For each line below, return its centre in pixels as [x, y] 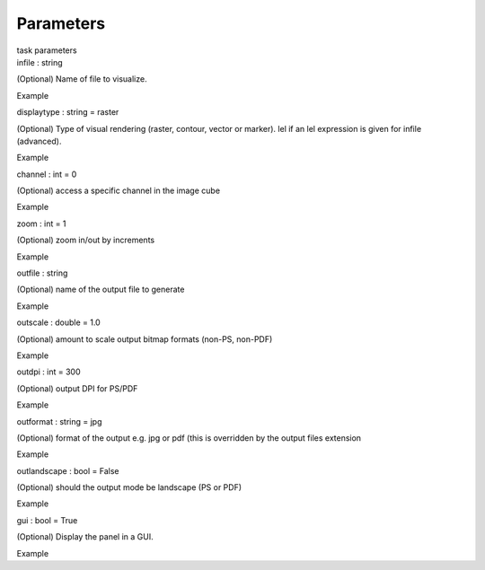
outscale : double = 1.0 [58, 322]
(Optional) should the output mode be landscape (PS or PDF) [129, 487]
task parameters [47, 50]
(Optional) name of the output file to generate [101, 289]
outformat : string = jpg [59, 421]
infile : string [40, 62]
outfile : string [42, 273]
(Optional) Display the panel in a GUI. [85, 537]
